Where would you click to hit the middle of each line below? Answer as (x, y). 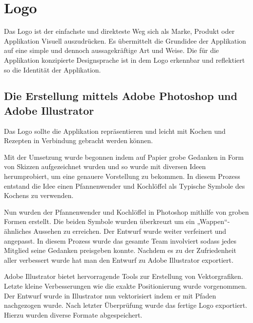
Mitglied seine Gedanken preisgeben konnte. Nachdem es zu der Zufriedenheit (120, 250)
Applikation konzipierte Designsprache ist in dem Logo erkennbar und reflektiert (125, 60)
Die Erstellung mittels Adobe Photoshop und (121, 96)
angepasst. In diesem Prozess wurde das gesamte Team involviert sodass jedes (120, 240)
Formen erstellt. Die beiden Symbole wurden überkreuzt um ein (99, 221)
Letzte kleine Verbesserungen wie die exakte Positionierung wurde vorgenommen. (126, 286)
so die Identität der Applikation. (53, 69)
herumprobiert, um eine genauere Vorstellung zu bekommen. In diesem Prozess (122, 176)
